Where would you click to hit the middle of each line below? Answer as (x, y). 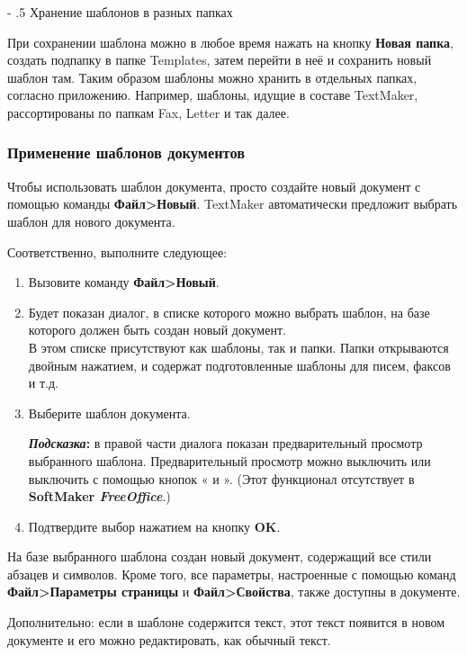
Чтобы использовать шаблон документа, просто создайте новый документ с (214, 186)
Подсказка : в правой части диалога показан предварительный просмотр (225, 443)
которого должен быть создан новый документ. (157, 330)
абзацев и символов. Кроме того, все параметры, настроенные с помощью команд (232, 574)
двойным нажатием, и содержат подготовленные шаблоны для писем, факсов (239, 365)
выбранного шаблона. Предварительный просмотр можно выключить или (229, 460)
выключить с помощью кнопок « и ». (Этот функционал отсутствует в (221, 478)
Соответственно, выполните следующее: (117, 251)
